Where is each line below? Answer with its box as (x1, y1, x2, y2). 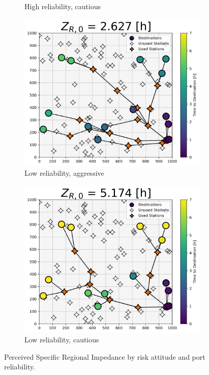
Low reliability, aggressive (24, 168, 104, 178)
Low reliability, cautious (24, 334, 99, 345)
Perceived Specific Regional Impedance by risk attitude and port (4, 351, 205, 362)
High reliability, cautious (24, 1, 101, 11)
